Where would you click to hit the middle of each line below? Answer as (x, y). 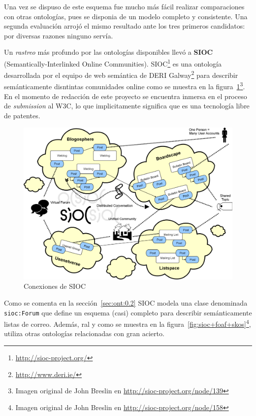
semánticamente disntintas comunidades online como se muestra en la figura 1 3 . (125, 86)
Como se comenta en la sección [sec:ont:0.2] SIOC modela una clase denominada (126, 302)
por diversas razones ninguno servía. (59, 35)
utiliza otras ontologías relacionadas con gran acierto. (84, 333)
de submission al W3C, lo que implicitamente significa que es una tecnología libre (127, 106)
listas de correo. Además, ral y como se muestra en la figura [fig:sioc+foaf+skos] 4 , (128, 323)
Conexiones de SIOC (55, 286)
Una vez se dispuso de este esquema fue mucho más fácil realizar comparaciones (124, 6)
